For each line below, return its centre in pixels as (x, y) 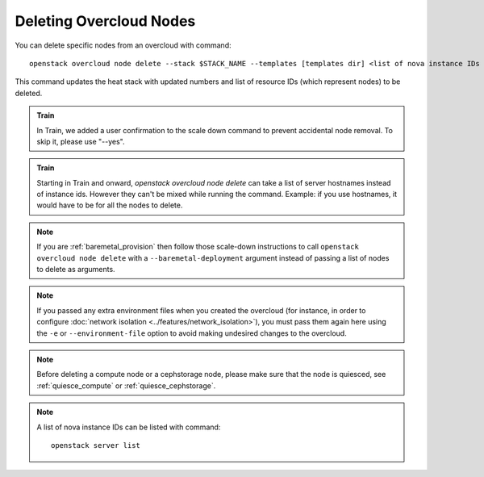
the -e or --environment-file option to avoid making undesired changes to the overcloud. (192, 333)
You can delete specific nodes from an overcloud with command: (123, 45)
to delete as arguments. (76, 270)
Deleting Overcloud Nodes (105, 21)
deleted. (29, 93)
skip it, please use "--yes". (81, 141)
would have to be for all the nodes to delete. (110, 205)
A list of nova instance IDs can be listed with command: (129, 427)
